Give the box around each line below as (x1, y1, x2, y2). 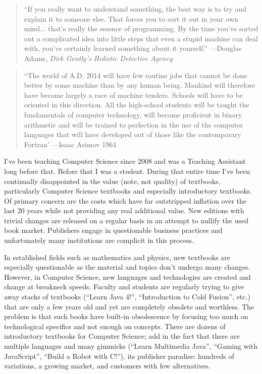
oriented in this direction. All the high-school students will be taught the (24, 99, 249, 110)
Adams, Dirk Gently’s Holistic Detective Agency (24, 52, 173, 63)
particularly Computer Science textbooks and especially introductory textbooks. (4, 185, 252, 196)
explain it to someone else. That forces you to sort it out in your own (24, 13, 238, 24)
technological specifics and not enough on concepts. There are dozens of (4, 321, 226, 331)
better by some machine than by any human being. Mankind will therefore (24, 80, 255, 90)
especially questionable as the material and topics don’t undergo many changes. (4, 262, 250, 272)
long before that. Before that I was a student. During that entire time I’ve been (4, 165, 250, 176)
